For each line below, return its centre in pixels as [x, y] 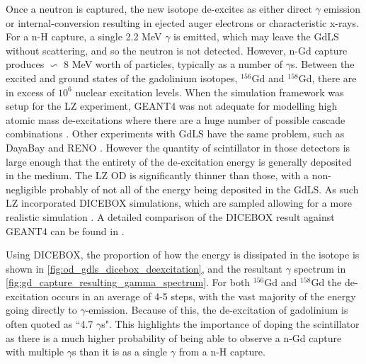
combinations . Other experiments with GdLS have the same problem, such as [175, 133]
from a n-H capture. [222, 352]
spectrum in [320, 268]
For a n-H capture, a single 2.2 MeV [84, 36]
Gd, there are [327, 78]
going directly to [41, 310]
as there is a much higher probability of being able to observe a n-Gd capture [174, 337]
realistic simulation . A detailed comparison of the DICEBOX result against [170, 216]
